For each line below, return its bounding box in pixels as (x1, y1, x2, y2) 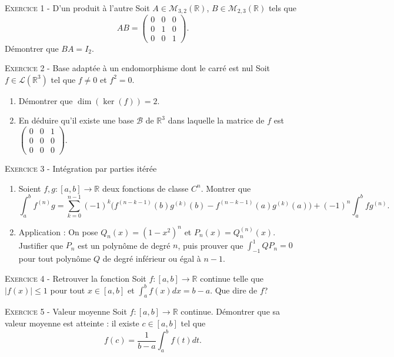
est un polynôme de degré (78, 239, 171, 251)
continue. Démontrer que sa (181, 305, 281, 318)
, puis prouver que (178, 239, 243, 251)
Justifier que (18, 239, 64, 251)
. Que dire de (210, 283, 258, 296)
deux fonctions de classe (102, 182, 189, 194)
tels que (268, 2, 297, 14)
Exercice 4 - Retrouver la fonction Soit (5, 272, 146, 284)
